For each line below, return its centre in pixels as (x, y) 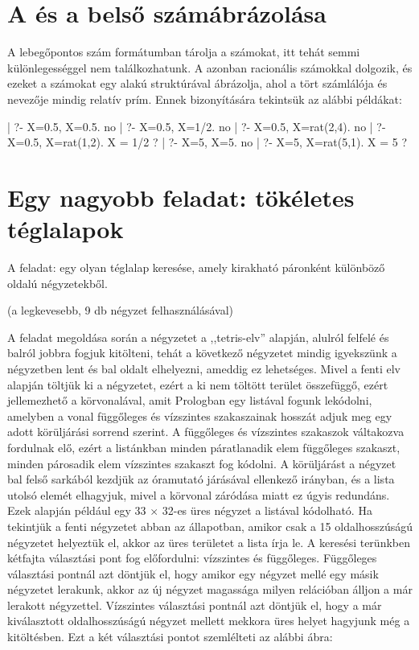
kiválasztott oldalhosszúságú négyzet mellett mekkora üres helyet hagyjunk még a (209, 621)
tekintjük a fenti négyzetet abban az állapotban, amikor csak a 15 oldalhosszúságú (210, 526)
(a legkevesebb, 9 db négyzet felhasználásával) (120, 310)
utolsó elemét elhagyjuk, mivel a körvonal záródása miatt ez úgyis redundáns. (199, 494)
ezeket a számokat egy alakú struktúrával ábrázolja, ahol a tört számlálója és (197, 83)
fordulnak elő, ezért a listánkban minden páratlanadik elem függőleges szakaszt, (204, 447)
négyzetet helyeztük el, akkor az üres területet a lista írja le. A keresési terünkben (209, 542)
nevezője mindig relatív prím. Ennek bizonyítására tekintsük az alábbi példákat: (205, 99)
